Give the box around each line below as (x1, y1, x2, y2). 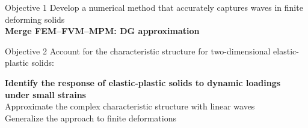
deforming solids (5, 13, 65, 25)
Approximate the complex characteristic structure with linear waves (5, 100, 255, 112)
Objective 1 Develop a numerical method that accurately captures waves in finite (5, 1, 303, 13)
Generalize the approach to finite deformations (5, 111, 176, 124)
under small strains (5, 88, 86, 100)
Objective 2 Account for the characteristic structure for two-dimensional (5, 44, 271, 57)
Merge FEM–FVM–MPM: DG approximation (5, 25, 200, 37)
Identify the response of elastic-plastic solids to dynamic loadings (5, 76, 281, 89)
